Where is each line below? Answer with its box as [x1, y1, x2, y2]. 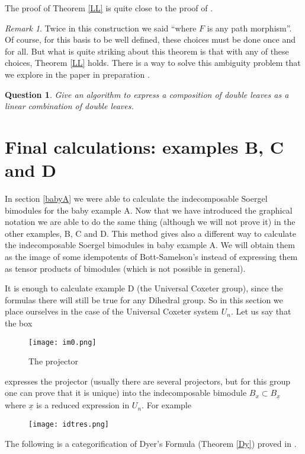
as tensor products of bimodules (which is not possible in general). [5, 262, 246, 274]
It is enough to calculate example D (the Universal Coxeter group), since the [5, 282, 283, 294]
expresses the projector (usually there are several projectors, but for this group [5, 374, 290, 387]
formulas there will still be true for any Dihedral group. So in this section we [5, 293, 283, 306]
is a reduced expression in [36, 399, 130, 411]
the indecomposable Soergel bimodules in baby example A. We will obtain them [5, 239, 295, 251]
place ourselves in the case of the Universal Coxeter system [5, 305, 219, 318]
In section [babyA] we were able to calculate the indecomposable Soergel [5, 192, 268, 205]
